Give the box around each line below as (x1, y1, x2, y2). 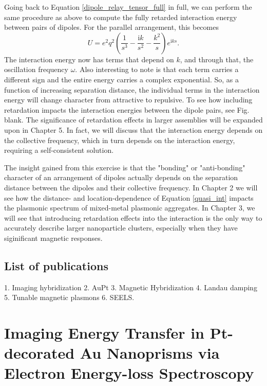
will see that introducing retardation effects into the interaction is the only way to (4, 212, 262, 223)
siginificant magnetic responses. (4, 232, 103, 243)
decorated (4, 342, 75, 363)
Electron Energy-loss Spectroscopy (4, 362, 254, 383)
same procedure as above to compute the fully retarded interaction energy (4, 11, 237, 22)
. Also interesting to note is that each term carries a (75, 64, 239, 75)
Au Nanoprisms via (80, 342, 220, 363)
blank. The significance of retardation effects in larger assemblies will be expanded (4, 114, 263, 125)
